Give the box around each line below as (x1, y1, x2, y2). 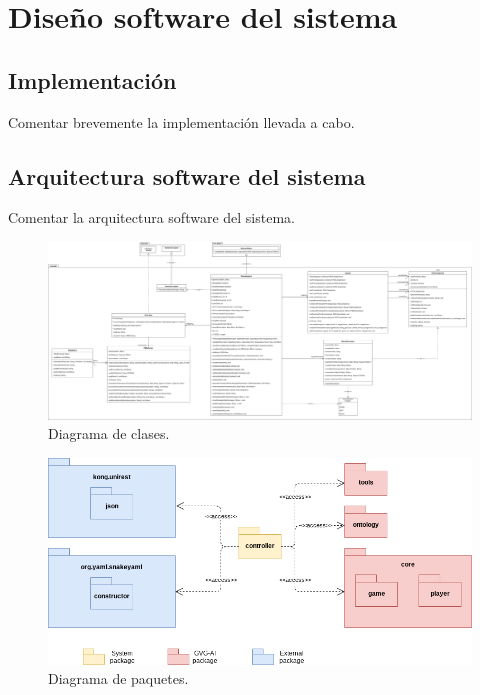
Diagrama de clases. (48, 423, 170, 444)
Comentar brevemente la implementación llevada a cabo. (8, 111, 355, 132)
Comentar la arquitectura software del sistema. (8, 207, 295, 228)
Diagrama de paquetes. (48, 668, 189, 689)
